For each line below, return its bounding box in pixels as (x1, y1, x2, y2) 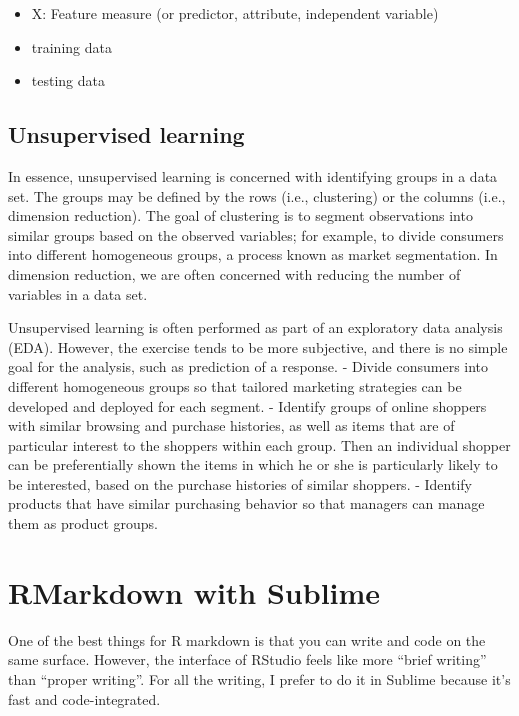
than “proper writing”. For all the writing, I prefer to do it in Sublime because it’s (8, 668, 511, 689)
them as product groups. (8, 513, 158, 534)
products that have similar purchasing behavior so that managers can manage (8, 493, 485, 514)
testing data (31, 70, 105, 91)
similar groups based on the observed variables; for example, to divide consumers (8, 224, 504, 245)
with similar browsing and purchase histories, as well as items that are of (8, 415, 455, 436)
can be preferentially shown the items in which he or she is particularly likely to (8, 454, 498, 475)
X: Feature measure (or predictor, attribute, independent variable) (31, 3, 439, 23)
